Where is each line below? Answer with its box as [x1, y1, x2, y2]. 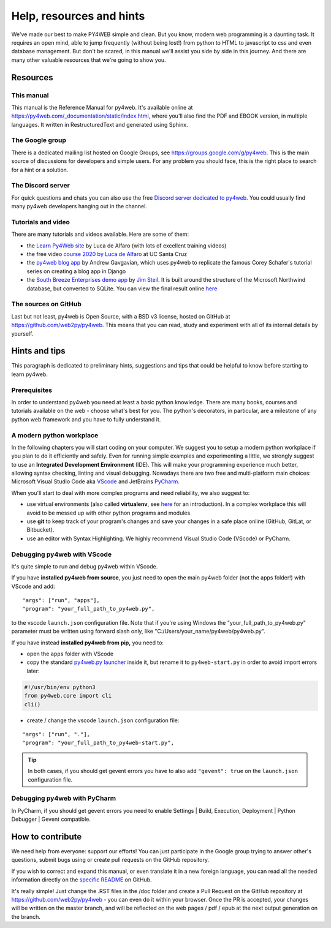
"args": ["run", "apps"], [22, 597, 101, 604]
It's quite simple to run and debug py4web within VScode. [11, 562, 158, 570]
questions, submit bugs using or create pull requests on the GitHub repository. [11, 856, 210, 864]
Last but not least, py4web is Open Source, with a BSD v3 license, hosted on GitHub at [11, 312, 230, 320]
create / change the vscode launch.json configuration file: [26, 717, 180, 724]
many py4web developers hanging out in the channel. [11, 203, 147, 210]
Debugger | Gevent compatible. [11, 815, 91, 823]
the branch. [11, 913, 41, 920]
